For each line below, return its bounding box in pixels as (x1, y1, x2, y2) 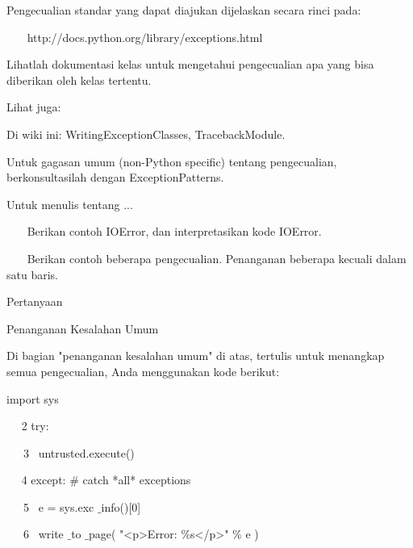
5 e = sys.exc (23, 498, 94, 515)
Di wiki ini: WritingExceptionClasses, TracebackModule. (6, 125, 286, 142)
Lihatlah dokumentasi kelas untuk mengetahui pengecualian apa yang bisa (6, 56, 374, 73)
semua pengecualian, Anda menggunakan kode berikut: (6, 362, 280, 379)
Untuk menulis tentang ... (6, 195, 133, 212)
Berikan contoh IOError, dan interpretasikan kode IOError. (27, 223, 322, 240)
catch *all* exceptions (82, 471, 191, 488)
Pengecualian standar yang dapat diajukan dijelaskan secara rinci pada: (6, 2, 361, 18)
